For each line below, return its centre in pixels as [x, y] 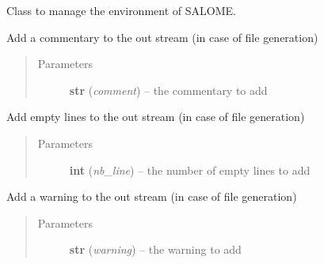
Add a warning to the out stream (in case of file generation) [152, 196]
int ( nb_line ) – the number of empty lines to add [190, 170]
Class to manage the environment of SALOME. [121, 10]
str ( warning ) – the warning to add [155, 249]
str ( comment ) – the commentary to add [168, 90]
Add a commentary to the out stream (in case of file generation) [162, 37]
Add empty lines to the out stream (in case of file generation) [156, 117]
